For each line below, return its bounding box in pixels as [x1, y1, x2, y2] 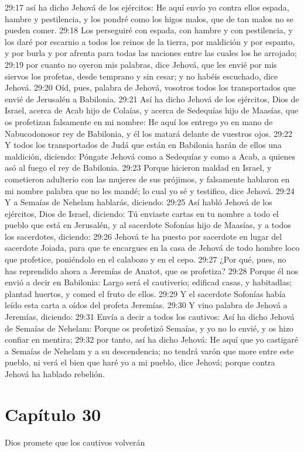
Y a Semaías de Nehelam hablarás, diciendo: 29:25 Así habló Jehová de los [5, 196, 272, 208]
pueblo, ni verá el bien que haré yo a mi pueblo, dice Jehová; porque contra [5, 356, 275, 368]
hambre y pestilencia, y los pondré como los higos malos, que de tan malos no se [5, 12, 293, 25]
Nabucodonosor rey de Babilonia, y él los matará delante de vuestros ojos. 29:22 [5, 127, 293, 139]
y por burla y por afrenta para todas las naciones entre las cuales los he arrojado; [5, 47, 297, 59]
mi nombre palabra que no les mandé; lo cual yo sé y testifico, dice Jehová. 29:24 [5, 184, 295, 196]
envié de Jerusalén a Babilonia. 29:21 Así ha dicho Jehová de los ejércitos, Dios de [5, 92, 299, 105]
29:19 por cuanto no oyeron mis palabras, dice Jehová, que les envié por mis [5, 58, 277, 70]
